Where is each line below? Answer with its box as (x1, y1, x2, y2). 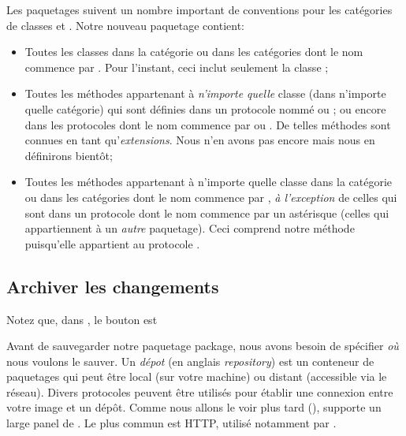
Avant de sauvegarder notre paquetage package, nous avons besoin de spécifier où (6, 337, 399, 354)
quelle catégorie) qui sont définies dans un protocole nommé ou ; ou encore (24, 100, 386, 117)
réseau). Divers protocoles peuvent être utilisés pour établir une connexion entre (6, 383, 393, 400)
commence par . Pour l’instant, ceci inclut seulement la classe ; (24, 58, 329, 75)
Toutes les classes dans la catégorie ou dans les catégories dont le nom (24, 43, 363, 60)
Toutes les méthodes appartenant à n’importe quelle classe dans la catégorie (24, 173, 393, 190)
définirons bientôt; (24, 147, 113, 163)
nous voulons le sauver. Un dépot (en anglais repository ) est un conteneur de (6, 352, 374, 369)
